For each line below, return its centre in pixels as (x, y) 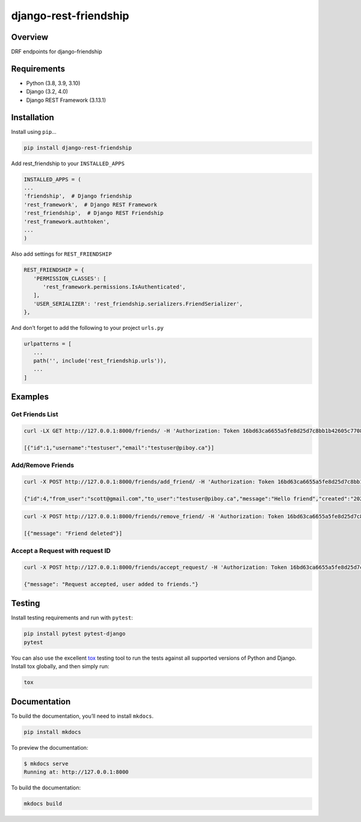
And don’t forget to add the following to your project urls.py (87, 328)
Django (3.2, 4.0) (47, 92)
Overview (30, 37)
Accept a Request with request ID (61, 551)
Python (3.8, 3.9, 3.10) (53, 83)
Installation (32, 117)
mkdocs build (43, 803)
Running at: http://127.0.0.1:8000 (76, 772)
